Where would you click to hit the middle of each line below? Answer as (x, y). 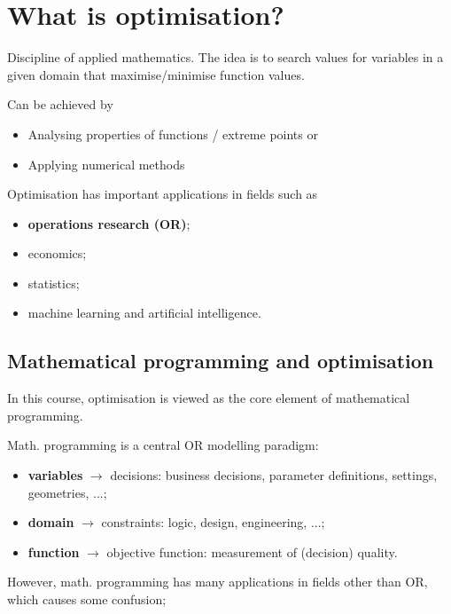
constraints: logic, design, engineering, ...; (213, 522)
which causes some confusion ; (87, 599)
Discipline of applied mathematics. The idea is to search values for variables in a (225, 57)
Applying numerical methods (106, 164)
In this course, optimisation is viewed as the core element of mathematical (209, 398)
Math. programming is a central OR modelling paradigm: (163, 445)
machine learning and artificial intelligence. (144, 313)
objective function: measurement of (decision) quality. (252, 551)
